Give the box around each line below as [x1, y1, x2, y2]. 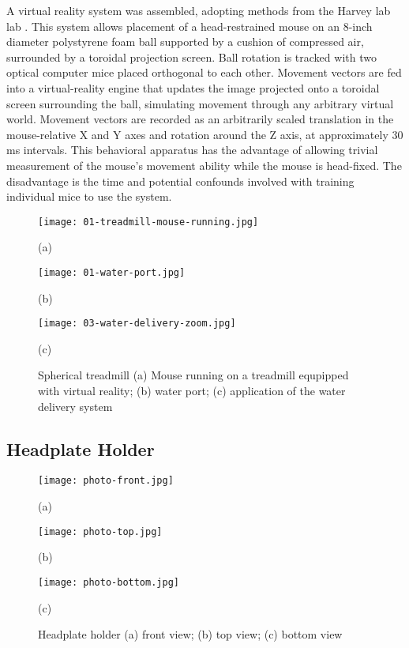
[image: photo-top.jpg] [38, 526, 163, 537]
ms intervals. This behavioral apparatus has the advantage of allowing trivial [6, 141, 378, 158]
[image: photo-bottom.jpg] [38, 576, 179, 588]
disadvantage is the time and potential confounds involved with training [6, 172, 355, 189]
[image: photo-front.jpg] [38, 475, 174, 487]
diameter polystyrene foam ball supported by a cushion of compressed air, [6, 33, 364, 50]
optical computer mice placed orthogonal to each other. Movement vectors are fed [6, 64, 402, 81]
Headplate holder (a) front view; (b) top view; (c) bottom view [38, 626, 343, 642]
